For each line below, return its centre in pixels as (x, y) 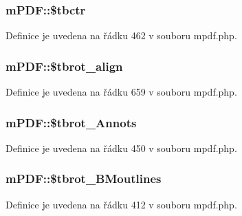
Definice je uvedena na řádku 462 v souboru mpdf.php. (121, 35)
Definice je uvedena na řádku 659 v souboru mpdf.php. (121, 92)
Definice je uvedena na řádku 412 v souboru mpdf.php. (121, 204)
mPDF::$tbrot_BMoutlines (84, 179)
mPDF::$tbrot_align (64, 66)
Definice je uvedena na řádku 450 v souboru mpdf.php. (121, 148)
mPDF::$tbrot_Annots (71, 122)
